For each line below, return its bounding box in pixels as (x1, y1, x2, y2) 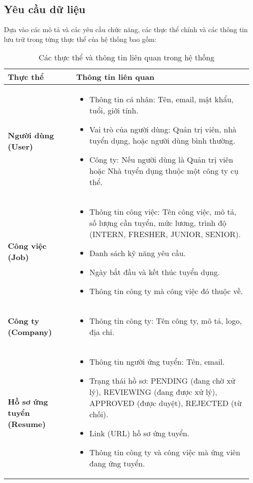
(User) (8, 140, 33, 152)
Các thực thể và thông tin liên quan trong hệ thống (38, 52, 215, 63)
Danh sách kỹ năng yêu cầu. (89, 247, 186, 259)
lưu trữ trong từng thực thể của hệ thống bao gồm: (4, 34, 157, 44)
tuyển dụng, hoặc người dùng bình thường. (89, 135, 235, 147)
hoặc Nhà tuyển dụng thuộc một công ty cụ (89, 165, 239, 177)
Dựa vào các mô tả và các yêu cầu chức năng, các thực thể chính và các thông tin (4, 24, 248, 35)
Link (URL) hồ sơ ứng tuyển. (89, 427, 190, 439)
